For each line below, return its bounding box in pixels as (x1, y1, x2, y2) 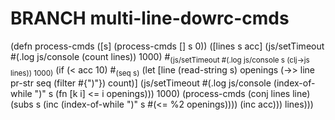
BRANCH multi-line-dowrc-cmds (10, 7, 290, 30)
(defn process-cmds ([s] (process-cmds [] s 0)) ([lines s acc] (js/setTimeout (10, 40, 325, 52)
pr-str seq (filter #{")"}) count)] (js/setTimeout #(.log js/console (10, 77, 272, 89)
